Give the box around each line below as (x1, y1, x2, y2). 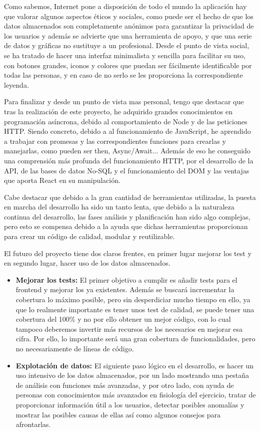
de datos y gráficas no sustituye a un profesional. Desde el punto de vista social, (4, 40, 249, 51)
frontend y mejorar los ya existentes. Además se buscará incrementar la (15, 284, 234, 295)
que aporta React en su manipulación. (4, 175, 120, 185)
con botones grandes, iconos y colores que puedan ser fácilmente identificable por (4, 60, 252, 70)
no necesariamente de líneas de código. (15, 343, 134, 353)
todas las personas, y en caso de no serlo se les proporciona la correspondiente (4, 70, 243, 80)
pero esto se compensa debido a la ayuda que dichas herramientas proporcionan (4, 221, 248, 232)
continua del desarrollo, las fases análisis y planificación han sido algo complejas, (4, 211, 250, 222)
